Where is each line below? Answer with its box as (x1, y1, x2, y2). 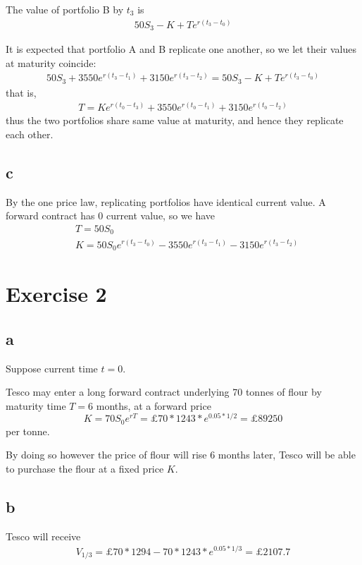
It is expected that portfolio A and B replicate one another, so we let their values (6, 42, 356, 56)
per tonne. (6, 423, 50, 438)
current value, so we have (106, 208, 216, 223)
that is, (6, 85, 37, 99)
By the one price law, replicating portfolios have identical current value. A (6, 194, 326, 209)
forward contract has (6, 208, 95, 223)
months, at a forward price (96, 398, 211, 413)
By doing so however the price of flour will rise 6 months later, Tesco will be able (6, 447, 356, 462)
